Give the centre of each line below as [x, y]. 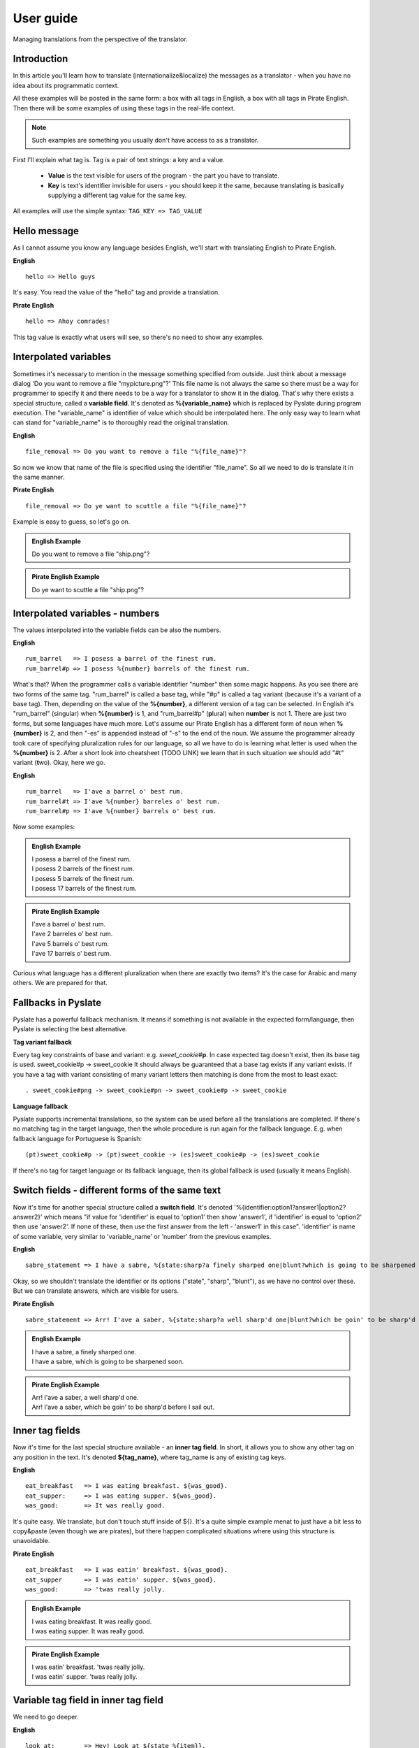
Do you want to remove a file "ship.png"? [91, 554]
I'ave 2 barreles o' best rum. [72, 934]
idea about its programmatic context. [66, 85]
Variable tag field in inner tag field [88, 1700]
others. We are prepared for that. [60, 983]
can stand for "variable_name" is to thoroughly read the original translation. [121, 422]
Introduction [41, 59]
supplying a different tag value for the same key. [117, 195]
